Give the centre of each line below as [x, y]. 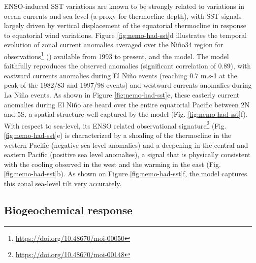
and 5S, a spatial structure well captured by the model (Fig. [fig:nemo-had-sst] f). [126, 114]
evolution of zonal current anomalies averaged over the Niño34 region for [114, 45]
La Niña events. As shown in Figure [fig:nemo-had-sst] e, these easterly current [122, 95]
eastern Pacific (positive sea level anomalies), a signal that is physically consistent [127, 154]
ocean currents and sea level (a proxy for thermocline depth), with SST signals [123, 16]
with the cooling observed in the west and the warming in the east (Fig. [112, 164]
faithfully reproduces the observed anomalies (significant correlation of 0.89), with [128, 66]
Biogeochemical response [68, 210]
